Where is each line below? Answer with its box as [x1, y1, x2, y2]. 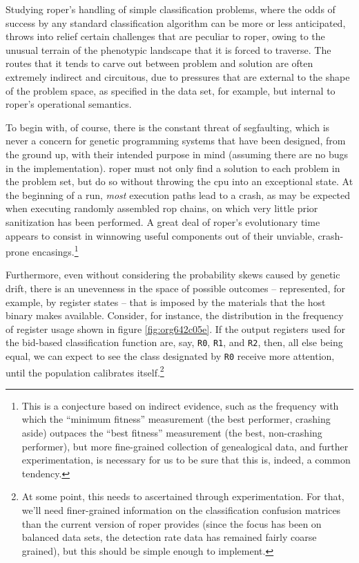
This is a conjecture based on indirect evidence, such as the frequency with [21, 398, 339, 412]
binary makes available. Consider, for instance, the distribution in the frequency [6, 308, 344, 323]
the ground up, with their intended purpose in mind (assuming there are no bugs [6, 146, 349, 161]
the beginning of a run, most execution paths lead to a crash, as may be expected [6, 187, 351, 202]
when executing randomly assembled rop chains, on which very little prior [6, 201, 318, 216]
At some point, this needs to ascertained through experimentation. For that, [21, 489, 345, 504]
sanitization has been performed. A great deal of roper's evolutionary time [6, 214, 320, 229]
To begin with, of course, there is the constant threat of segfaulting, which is [6, 120, 330, 134]
